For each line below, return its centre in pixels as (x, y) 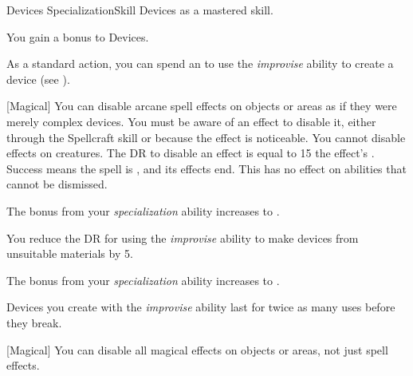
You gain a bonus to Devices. (78, 36)
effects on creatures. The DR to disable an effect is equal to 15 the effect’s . (191, 153)
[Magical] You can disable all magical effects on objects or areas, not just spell (197, 349)
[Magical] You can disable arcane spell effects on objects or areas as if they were (202, 106)
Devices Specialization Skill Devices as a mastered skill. (140, 10)
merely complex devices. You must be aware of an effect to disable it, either (191, 121)
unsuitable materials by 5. (70, 253)
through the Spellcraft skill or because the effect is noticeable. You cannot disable (206, 137)
